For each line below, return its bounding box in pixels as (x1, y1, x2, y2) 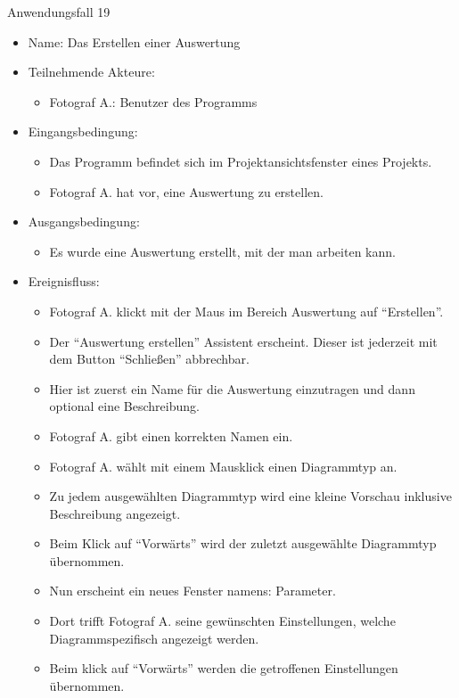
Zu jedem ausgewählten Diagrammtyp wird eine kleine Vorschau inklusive (49, 487, 452, 505)
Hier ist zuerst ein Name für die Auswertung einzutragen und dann (49, 379, 415, 398)
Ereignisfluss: (28, 272, 100, 291)
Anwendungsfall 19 (7, 3, 111, 21)
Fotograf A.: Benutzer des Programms (49, 92, 258, 111)
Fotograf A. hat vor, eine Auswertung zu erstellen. (49, 182, 324, 201)
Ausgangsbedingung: (28, 212, 140, 231)
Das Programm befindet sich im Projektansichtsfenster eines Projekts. (49, 152, 432, 170)
